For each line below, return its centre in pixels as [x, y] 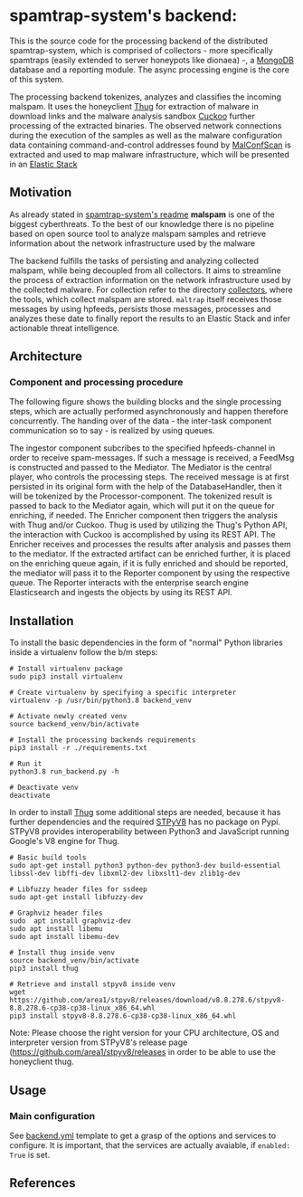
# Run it [26, 764]
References [43, 1183]
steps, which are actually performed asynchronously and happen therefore [149, 412]
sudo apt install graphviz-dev [70, 921]
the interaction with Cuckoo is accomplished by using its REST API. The [142, 535]
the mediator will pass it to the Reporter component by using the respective [150, 573]
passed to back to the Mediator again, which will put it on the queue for [142, 506]
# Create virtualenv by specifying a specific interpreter [123, 693]
